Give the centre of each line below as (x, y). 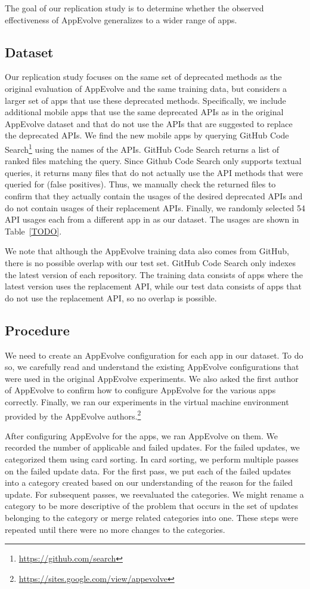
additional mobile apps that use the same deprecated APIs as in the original (144, 112)
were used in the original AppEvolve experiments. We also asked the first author (152, 378)
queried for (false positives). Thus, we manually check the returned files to (140, 184)
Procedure (37, 330)
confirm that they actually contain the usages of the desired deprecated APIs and (154, 195)
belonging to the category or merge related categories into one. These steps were (152, 517)
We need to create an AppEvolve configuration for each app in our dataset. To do (154, 355)
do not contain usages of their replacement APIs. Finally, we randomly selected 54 (155, 207)
